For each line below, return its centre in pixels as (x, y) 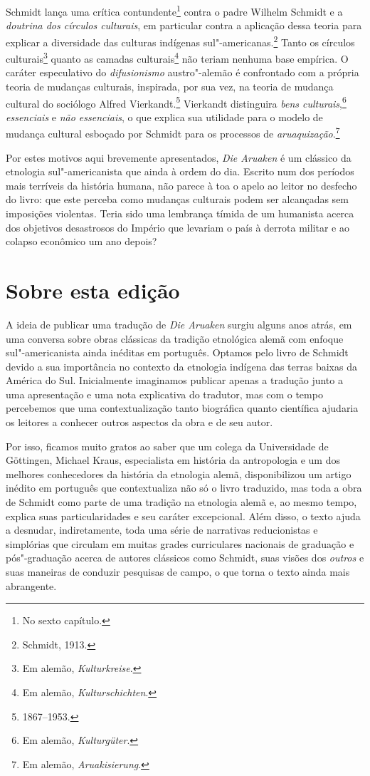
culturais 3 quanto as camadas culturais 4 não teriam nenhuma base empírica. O (177, 57)
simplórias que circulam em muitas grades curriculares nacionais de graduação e (180, 543)
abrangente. (31, 585)
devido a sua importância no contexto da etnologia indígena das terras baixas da (181, 366)
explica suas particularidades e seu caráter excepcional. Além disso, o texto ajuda (183, 516)
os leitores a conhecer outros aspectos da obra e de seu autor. (139, 422)
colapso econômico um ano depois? (81, 241)
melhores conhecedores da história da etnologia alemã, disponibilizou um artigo (179, 474)
